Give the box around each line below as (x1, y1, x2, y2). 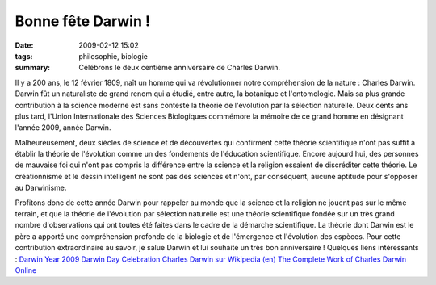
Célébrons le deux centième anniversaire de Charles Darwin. (78, 63, 281, 73)
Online (15, 265, 37, 275)
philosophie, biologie (78, 51, 149, 61)
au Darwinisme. (15, 182, 67, 193)
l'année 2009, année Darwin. (15, 123, 111, 132)
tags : (15, 51, 33, 61)
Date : (15, 40, 34, 50)
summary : (15, 63, 51, 73)
